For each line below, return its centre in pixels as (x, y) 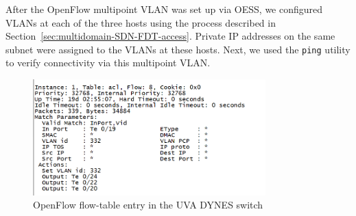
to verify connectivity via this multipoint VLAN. (108, 63)
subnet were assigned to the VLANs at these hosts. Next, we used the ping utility (178, 49)
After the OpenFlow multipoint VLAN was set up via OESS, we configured (164, 9)
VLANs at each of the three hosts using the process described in (141, 22)
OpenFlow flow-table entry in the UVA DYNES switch (148, 205)
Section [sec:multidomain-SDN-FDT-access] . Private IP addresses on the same (170, 36)
